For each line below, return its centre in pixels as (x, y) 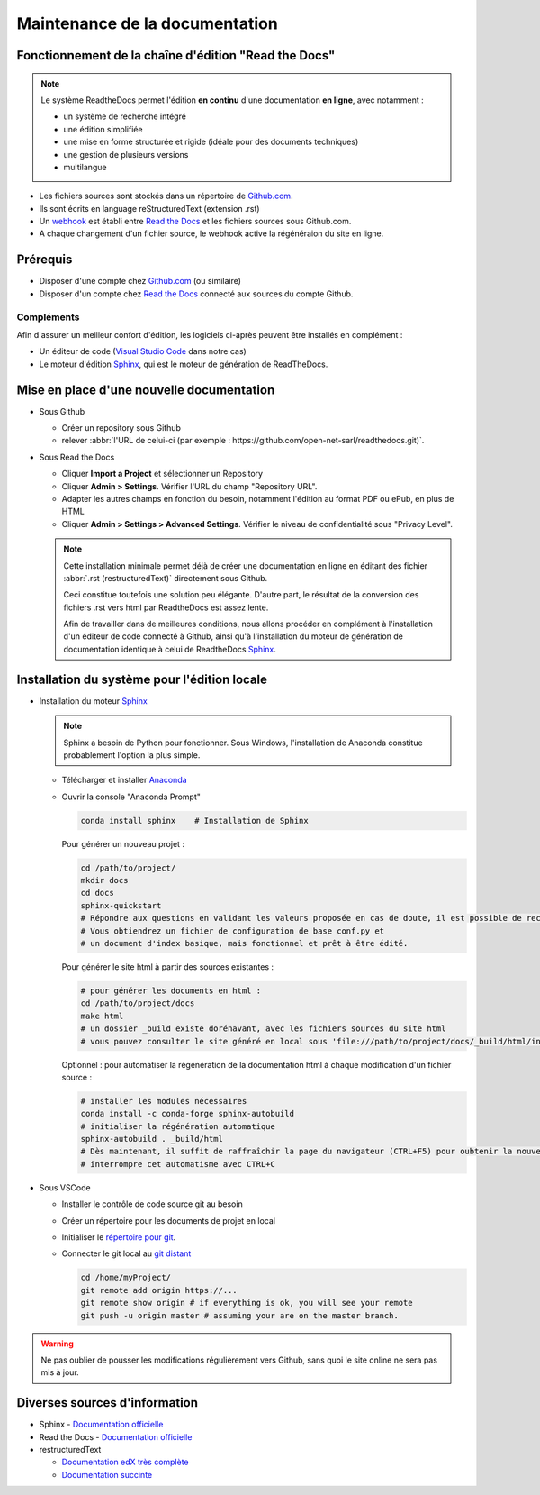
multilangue (85, 167)
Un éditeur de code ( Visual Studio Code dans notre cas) (143, 351)
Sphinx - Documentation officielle (101, 1425)
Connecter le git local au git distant (126, 1253)
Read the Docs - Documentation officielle (116, 1436)
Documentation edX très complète (125, 1462)
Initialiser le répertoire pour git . (119, 1237)
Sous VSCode (65, 1187)
